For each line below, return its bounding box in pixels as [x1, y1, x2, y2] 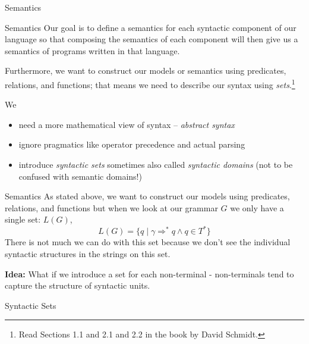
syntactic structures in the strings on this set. [5, 248, 171, 260]
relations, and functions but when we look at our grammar [5, 201, 218, 214]
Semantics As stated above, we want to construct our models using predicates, [5, 190, 290, 202]
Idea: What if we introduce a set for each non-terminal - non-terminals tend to [5, 267, 294, 280]
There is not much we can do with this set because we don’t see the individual [5, 236, 291, 248]
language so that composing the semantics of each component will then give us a [5, 33, 298, 45]
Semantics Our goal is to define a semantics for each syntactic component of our [5, 21, 297, 33]
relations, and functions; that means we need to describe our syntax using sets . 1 [5, 76, 295, 90]
